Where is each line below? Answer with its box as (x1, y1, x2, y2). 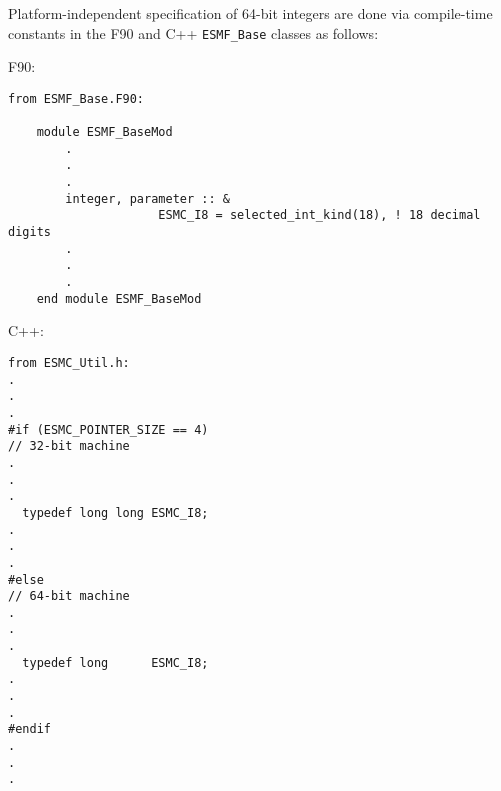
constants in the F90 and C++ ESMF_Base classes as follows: (8, 22, 379, 43)
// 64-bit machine (8, 589, 130, 604)
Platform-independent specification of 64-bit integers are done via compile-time (8, 3, 493, 23)
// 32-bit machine (8, 439, 130, 454)
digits (8, 225, 51, 240)
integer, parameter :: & (65, 191, 230, 206)
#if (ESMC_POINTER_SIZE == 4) (8, 422, 209, 437)
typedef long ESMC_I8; (22, 655, 209, 670)
